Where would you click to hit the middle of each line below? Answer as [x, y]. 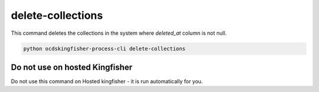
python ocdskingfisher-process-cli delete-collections [104, 48]
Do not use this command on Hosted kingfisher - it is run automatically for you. [107, 81]
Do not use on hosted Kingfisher [72, 67]
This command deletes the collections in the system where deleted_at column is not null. [119, 33]
